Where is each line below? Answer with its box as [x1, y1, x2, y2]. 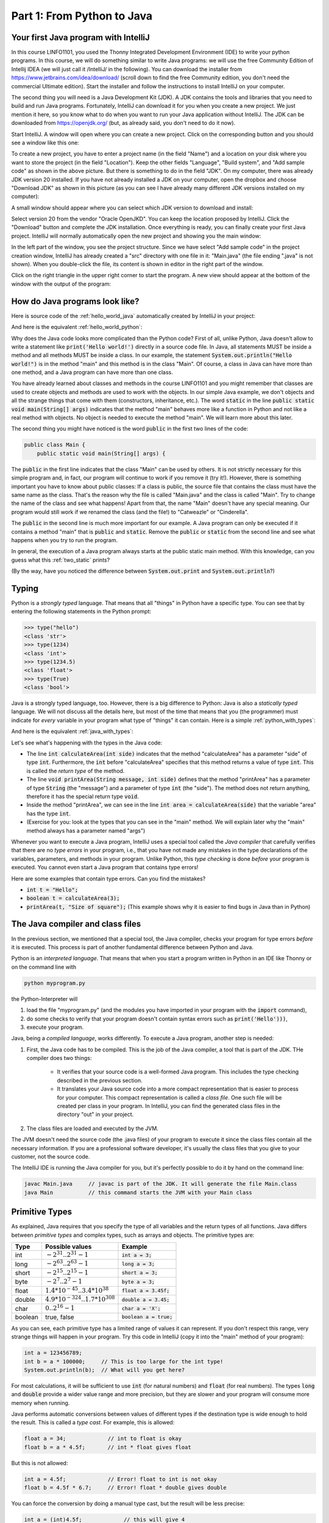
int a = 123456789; [24, 1349, 82, 1357]
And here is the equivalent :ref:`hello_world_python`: [11, 323, 143, 331]
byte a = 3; [121, 1278, 155, 1285]
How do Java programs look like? [11, 296, 140, 306]
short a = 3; [121, 1270, 158, 1276]
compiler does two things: [26, 1055, 92, 1062]
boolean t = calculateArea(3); [26, 895, 120, 902]
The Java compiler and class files [11, 919, 141, 929]
